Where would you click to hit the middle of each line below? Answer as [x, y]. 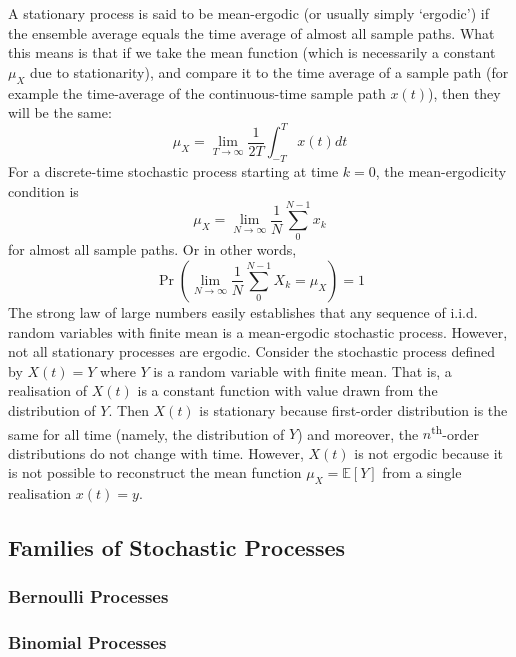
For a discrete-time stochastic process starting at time [173, 171]
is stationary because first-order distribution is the [353, 409]
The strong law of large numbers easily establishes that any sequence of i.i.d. [243, 311]
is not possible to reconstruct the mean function [155, 472]
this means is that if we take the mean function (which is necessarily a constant [252, 52]
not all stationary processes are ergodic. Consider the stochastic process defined [252, 351]
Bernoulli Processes [88, 596]
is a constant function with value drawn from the [287, 390]
